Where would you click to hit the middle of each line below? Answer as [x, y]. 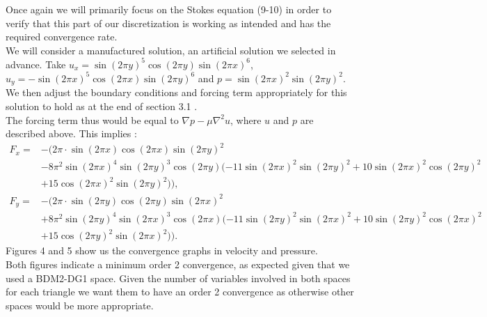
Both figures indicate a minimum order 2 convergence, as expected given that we [178, 264]
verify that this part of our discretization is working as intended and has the [168, 23]
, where [246, 119]
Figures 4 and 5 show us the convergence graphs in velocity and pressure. [162, 250]
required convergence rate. [62, 37]
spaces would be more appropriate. [80, 305]
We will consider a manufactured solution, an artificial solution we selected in [171, 50]
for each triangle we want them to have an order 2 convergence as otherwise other [180, 292]
